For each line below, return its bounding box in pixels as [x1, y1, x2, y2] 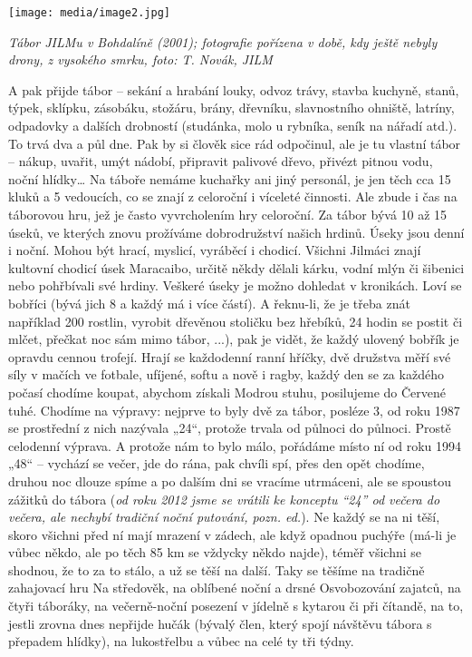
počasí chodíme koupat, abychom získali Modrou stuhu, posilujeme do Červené [8, 382, 447, 401]
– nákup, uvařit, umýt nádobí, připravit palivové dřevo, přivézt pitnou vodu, [8, 152, 433, 171]
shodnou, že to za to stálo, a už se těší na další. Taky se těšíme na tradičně [8, 560, 425, 579]
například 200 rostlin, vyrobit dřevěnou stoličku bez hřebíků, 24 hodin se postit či [8, 311, 463, 330]
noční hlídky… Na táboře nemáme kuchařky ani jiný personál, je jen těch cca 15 [8, 169, 451, 188]
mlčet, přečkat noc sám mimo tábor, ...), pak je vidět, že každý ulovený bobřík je [8, 329, 459, 348]
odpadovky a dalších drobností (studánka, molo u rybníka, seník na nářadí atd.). [8, 116, 458, 135]
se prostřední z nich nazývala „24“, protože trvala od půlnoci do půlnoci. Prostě [8, 418, 451, 437]
